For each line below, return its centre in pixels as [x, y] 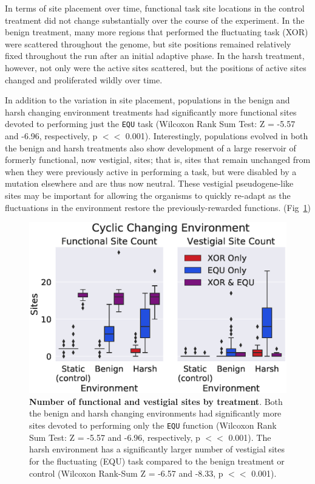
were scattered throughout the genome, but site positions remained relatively [148, 43]
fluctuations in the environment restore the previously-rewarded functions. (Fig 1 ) [158, 207]
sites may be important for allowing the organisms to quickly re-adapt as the [148, 195]
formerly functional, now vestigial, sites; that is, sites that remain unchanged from [158, 160]
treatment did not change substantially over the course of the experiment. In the [155, 20]
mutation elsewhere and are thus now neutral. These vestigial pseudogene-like [149, 183]
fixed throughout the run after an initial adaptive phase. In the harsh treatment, [155, 56]
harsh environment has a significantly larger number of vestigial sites [157, 449]
